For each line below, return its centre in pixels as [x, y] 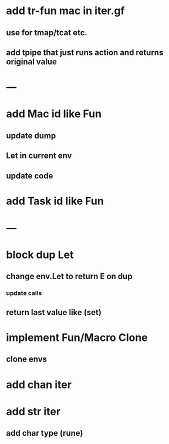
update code [30, 176]
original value [31, 62]
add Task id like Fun [55, 201]
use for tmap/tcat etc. [47, 33]
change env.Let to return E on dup [70, 276]
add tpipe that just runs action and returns [85, 52]
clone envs [27, 359]
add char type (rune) [45, 433]
